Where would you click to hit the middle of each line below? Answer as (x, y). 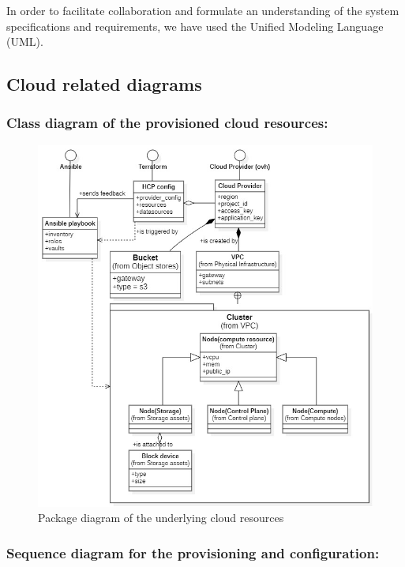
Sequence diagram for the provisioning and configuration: (193, 552)
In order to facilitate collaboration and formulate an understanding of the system (203, 10)
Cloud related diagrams (104, 84)
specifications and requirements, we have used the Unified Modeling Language (195, 26)
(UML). (25, 41)
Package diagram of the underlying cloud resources (161, 518)
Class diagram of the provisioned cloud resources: (167, 123)
